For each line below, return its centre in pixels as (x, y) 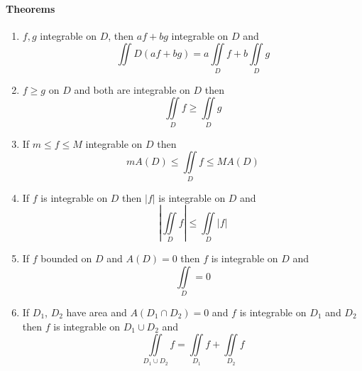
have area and (97, 312)
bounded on (66, 258)
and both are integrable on (132, 89)
